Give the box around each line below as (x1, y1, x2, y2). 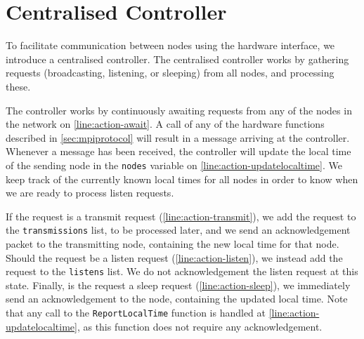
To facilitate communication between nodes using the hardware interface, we (6, 38, 335, 53)
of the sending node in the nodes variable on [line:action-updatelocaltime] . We (6, 157, 342, 172)
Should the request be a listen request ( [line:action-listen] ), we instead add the (6, 250, 343, 265)
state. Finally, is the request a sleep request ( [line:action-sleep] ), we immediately (6, 277, 351, 292)
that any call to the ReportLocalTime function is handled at (6, 305, 266, 319)
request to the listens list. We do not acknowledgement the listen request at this (6, 264, 358, 279)
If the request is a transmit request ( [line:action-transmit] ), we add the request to (6, 208, 356, 223)
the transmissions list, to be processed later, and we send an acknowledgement (6, 222, 351, 237)
